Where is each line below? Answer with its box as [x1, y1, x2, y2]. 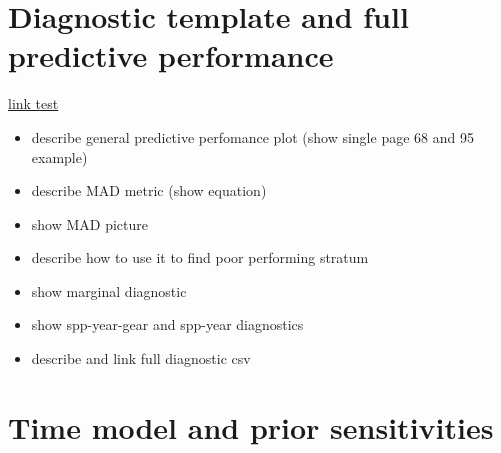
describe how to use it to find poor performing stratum [31, 247, 369, 268]
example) [31, 146, 88, 167]
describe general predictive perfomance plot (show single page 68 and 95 [31, 126, 474, 147]
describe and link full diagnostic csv [31, 348, 251, 369]
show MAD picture [31, 213, 148, 234]
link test [8, 93, 59, 114]
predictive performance [8, 35, 334, 76]
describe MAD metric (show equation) [31, 180, 267, 201]
